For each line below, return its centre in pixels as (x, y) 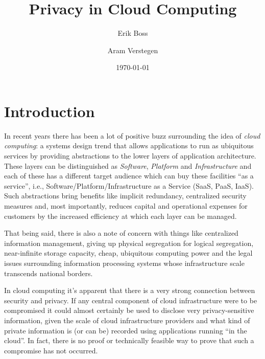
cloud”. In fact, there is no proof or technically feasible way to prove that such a (129, 340)
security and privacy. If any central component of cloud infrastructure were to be (131, 300)
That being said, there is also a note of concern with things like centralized (121, 233)
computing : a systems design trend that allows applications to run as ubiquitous (129, 145)
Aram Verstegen (133, 50)
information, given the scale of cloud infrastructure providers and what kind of (127, 320)
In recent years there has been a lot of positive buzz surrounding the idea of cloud (132, 135)
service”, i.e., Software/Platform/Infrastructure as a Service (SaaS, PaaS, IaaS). (129, 185)
